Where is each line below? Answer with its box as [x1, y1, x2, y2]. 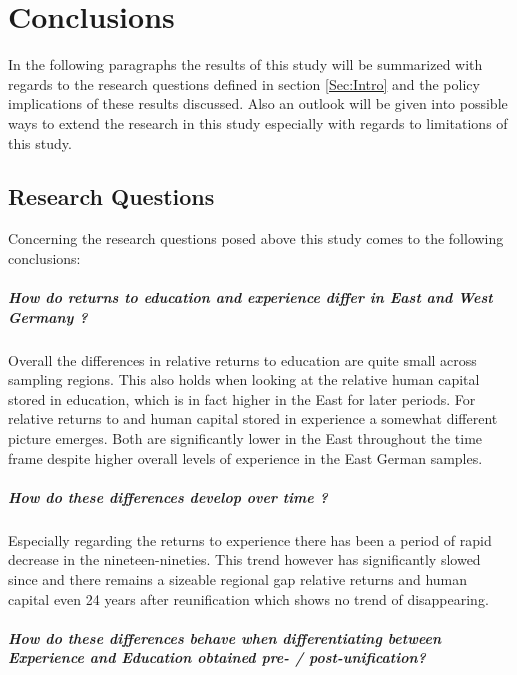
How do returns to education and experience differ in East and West [8, 287, 493, 308]
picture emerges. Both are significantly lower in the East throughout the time [8, 428, 483, 449]
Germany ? [8, 306, 88, 327]
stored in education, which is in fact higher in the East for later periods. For [8, 388, 476, 409]
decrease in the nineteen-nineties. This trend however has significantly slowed [8, 549, 481, 570]
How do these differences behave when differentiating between [8, 627, 442, 648]
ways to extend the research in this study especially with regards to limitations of [8, 112, 508, 133]
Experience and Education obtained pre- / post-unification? [8, 647, 426, 668]
